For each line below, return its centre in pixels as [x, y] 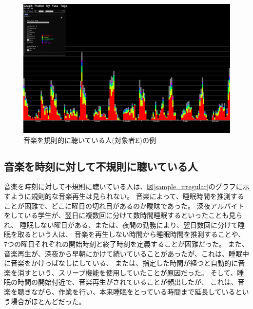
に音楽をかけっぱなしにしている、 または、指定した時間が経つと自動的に [121, 263]
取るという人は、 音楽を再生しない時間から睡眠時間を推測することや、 [131, 234]
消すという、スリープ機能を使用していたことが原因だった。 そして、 [127, 272]
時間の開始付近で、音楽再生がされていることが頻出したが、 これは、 [127, 282]
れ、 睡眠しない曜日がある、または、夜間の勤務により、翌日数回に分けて [121, 224]
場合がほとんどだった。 [48, 301]
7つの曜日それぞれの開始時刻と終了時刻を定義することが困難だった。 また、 [126, 243]
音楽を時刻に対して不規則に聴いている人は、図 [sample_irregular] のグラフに [123, 186]
